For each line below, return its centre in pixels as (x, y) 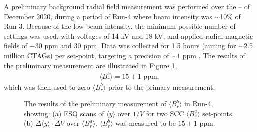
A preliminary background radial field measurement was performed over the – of (127, 6)
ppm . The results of (214, 55)
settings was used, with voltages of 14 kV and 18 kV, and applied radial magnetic (129, 36)
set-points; (218, 113)
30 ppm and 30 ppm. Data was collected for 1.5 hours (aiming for (136, 46)
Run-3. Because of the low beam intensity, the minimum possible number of (120, 26)
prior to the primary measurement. (162, 87)
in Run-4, (199, 104)
